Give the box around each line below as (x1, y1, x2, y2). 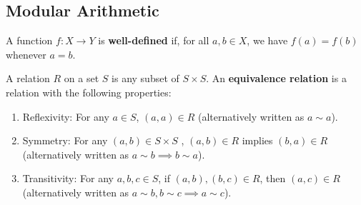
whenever (6, 46, 46, 61)
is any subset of (112, 71, 179, 86)
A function (6, 33, 53, 48)
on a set (64, 71, 99, 86)
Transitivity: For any (22, 171, 114, 186)
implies (242, 133, 273, 148)
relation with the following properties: (6, 84, 172, 99)
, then (259, 171, 286, 186)
